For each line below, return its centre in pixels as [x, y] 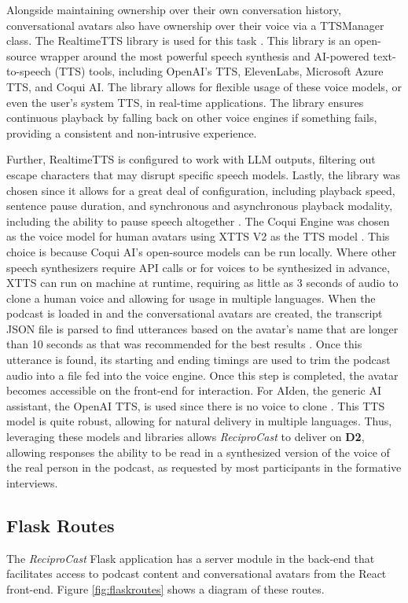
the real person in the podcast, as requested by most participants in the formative [204, 467]
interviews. [32, 482]
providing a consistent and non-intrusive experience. [132, 132]
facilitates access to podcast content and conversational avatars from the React [197, 574]
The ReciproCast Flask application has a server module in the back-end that [191, 558]
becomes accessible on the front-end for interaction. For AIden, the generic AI [194, 390]
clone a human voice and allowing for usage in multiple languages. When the [191, 298]
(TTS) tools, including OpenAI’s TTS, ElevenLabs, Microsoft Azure [219, 71]
